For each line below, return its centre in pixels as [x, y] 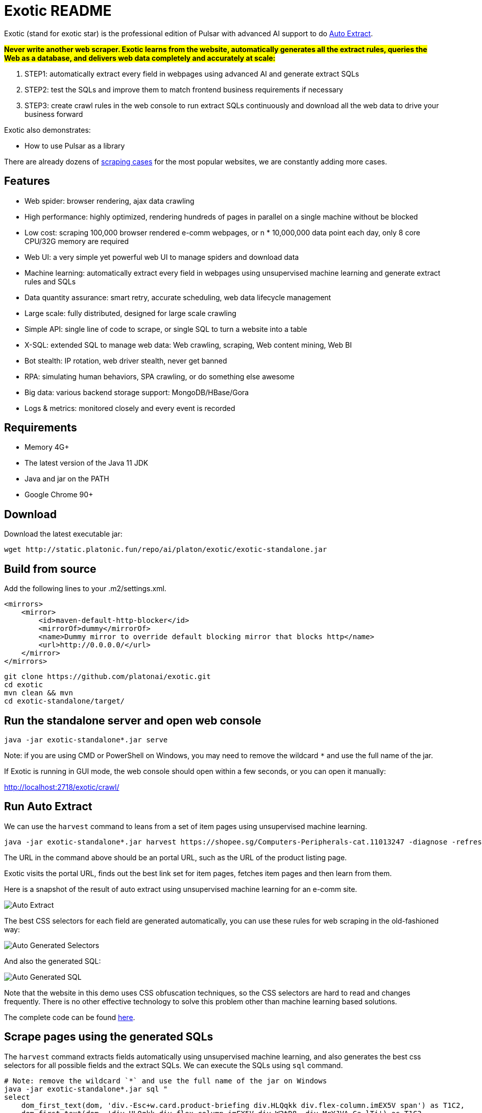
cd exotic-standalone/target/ [65, 701]
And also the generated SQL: [53, 961]
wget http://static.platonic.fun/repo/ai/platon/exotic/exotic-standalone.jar [166, 550]
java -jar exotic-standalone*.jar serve [86, 740]
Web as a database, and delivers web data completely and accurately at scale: [140, 58]
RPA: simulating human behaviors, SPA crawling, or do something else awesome [160, 376]
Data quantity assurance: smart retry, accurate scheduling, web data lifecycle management [178, 297]
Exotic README [58, 11]
